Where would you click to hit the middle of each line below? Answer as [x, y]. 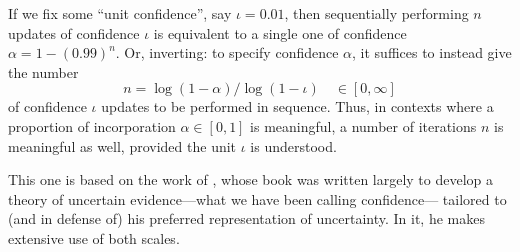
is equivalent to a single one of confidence [280, 32]
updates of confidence [74, 32]
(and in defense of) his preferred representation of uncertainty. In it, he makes [246, 218]
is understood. [293, 145]
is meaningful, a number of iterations [363, 125]
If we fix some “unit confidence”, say [120, 13]
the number [43, 71]
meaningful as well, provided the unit [122, 145]
